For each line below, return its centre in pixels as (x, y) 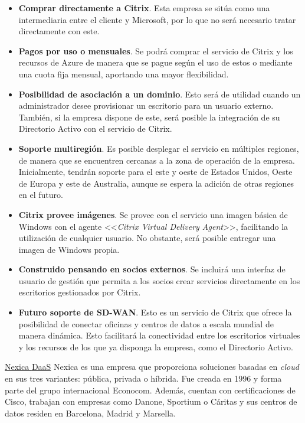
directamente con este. (59, 31)
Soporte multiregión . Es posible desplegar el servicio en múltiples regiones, (159, 148)
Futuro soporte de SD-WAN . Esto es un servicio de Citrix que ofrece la (155, 312)
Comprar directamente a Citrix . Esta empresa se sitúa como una (144, 8)
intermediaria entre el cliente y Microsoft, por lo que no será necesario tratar (157, 19)
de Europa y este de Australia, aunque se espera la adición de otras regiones (156, 183)
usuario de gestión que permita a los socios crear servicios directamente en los (159, 280)
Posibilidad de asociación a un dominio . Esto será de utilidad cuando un (160, 94)
